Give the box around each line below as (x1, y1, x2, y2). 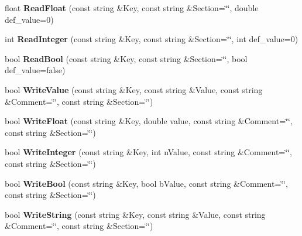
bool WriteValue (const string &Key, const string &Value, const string (5, 83, 263, 95)
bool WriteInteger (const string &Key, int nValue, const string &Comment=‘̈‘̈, (5, 146, 292, 158)
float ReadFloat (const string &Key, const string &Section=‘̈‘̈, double (5, 2, 259, 13)
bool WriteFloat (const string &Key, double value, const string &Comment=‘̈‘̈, (5, 115, 293, 127)
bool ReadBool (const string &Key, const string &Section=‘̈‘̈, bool (5, 52, 248, 64)
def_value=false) (5, 64, 66, 76)
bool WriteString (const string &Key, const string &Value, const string (5, 208, 266, 220)
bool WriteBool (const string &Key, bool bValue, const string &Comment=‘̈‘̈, (5, 177, 288, 189)
